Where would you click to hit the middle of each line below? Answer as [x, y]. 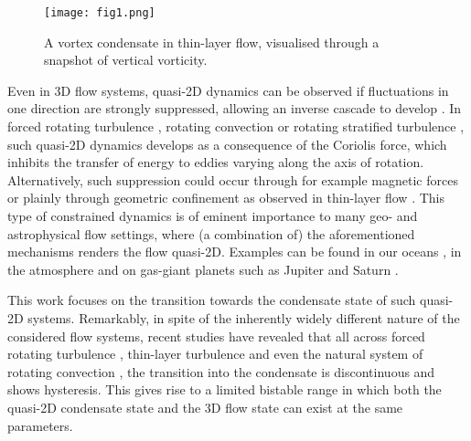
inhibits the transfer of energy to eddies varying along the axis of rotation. [216, 162]
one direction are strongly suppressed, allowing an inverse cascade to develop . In [235, 108]
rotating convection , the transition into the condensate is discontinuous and [221, 371]
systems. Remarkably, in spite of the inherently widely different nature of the [244, 317]
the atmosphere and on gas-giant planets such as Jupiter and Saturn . [203, 269]
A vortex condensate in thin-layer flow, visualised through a [212, 42]
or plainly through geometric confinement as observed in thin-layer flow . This [226, 198]
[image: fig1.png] [100, 13]
